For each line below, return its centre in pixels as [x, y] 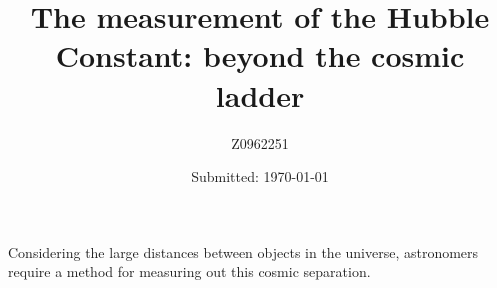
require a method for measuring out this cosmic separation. [189, 271]
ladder [260, 94]
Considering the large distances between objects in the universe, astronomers [243, 251]
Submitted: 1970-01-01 [260, 176]
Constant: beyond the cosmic [260, 55]
